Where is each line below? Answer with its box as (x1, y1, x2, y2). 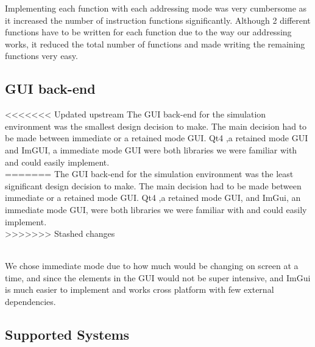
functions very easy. (5, 49, 78, 62)
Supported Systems (5, 325, 130, 344)
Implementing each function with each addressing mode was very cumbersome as (5, 2, 307, 14)
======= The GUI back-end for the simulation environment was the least (5, 167, 294, 180)
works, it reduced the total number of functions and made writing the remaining (5, 37, 305, 50)
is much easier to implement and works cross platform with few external (5, 283, 274, 296)
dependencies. (5, 295, 56, 308)
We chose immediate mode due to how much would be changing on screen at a (5, 259, 299, 272)
